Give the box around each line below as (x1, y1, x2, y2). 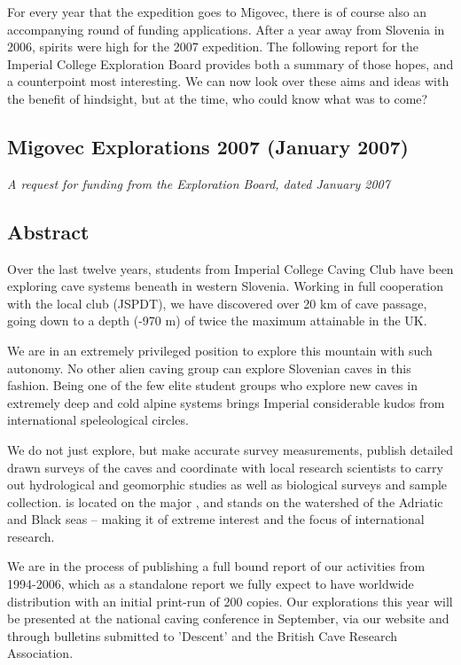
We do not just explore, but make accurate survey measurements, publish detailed (7, 440, 453, 458)
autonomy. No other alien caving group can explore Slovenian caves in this (7, 358, 411, 377)
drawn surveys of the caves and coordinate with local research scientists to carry (7, 458, 443, 476)
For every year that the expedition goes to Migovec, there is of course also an (7, 3, 427, 20)
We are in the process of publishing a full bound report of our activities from (7, 557, 426, 575)
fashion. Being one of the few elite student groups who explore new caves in (7, 376, 418, 395)
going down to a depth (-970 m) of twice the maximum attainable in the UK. (7, 311, 427, 330)
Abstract (7, 217, 90, 245)
